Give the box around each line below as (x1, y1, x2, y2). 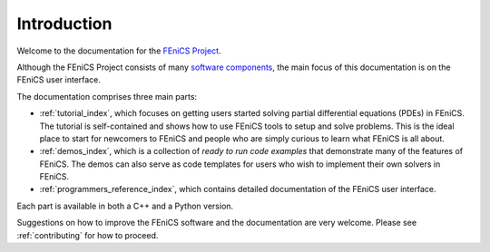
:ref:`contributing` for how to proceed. (16, 229, 159, 240)
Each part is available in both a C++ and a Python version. (16, 200, 234, 211)
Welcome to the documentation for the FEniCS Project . (16, 45, 221, 56)
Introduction (16, 14, 113, 34)
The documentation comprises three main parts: (16, 91, 198, 102)
